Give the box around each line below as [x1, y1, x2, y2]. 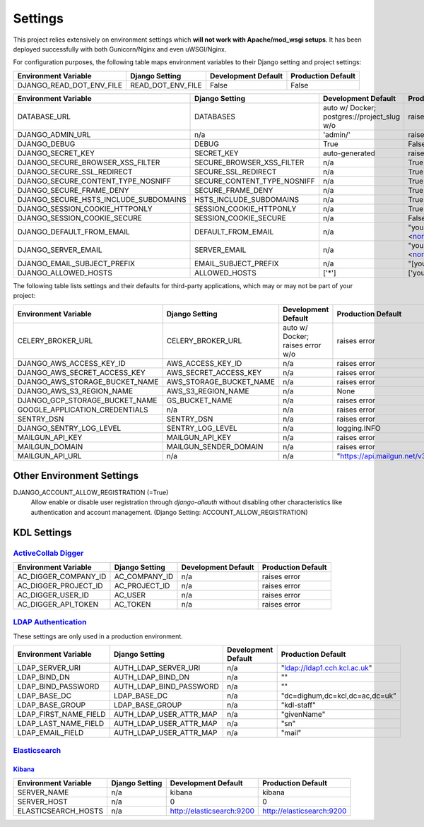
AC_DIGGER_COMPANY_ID [17, 571, 107, 581]
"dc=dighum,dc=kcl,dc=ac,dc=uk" [281, 691, 397, 701]
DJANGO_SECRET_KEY [17, 148, 95, 158]
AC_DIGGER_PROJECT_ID [17, 581, 103, 590]
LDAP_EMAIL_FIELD [17, 728, 84, 738]
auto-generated [322, 148, 376, 158]
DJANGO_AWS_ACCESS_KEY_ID [17, 358, 126, 368]
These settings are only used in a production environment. [13, 632, 183, 641]
